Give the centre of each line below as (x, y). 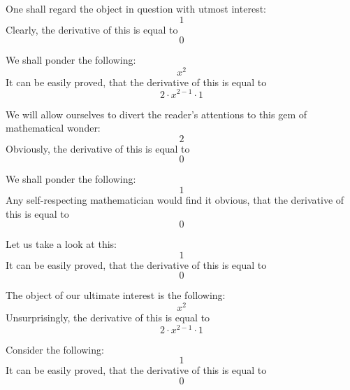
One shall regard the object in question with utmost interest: (136, 8)
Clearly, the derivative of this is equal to (92, 29)
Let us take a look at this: (61, 244)
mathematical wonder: (53, 128)
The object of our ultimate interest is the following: (116, 295)
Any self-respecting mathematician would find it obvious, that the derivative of (175, 199)
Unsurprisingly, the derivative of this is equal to (108, 317)
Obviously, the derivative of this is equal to (98, 148)
